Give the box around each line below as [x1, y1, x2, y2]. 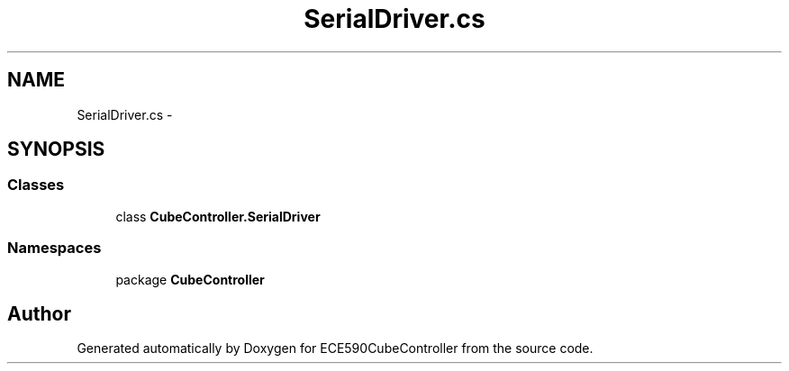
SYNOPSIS [7, 138, 105, 161]
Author [7, 302, 71, 325]
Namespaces [7, 239, 102, 258]
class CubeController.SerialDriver [115, 208, 321, 224]
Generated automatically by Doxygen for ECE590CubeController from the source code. [77, 340, 594, 357]
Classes [7, 176, 65, 195]
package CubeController [115, 271, 265, 287]
